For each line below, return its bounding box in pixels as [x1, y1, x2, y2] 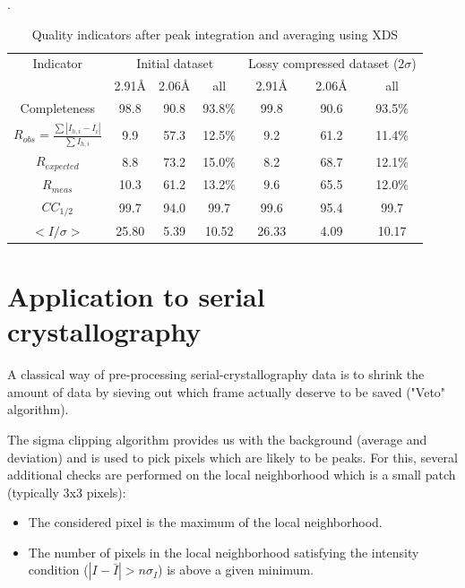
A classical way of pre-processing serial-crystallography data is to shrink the [7, 365, 425, 384]
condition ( [28, 560, 89, 579]
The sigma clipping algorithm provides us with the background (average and [7, 429, 427, 448]
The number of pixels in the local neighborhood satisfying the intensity [28, 542, 419, 561]
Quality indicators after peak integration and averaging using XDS [31, 24, 399, 43]
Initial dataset [136, 54, 214, 73]
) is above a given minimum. [158, 560, 314, 579]
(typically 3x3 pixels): [7, 482, 126, 501]
